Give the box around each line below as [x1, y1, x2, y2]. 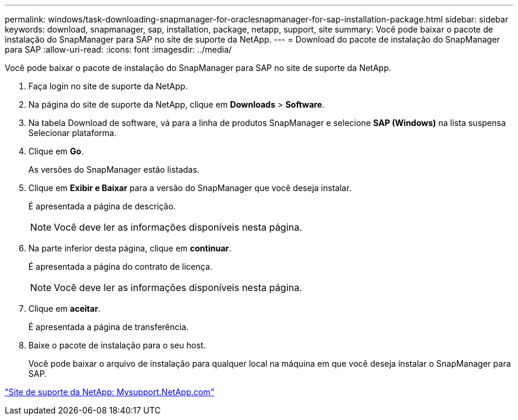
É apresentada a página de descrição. [28, 201, 176, 211]
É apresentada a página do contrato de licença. [28, 261, 213, 272]
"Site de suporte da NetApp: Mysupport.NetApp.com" [5, 387, 215, 397]
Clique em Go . [28, 146, 84, 156]
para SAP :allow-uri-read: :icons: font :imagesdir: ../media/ [5, 44, 232, 54]
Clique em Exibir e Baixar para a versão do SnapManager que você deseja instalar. [28, 183, 352, 193]
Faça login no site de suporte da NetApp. [28, 81, 188, 91]
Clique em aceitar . [28, 303, 101, 314]
